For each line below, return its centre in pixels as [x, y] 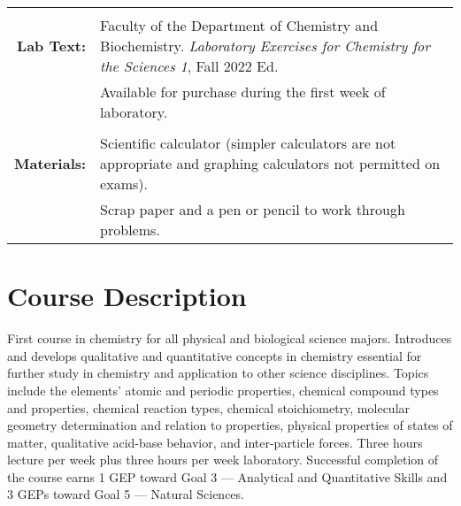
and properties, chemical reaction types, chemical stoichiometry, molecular [209, 407]
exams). [124, 184]
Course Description [127, 296]
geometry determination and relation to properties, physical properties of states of [230, 425]
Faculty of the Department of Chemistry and [239, 25]
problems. [130, 230]
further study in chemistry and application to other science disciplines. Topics [218, 373]
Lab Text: [52, 46]
